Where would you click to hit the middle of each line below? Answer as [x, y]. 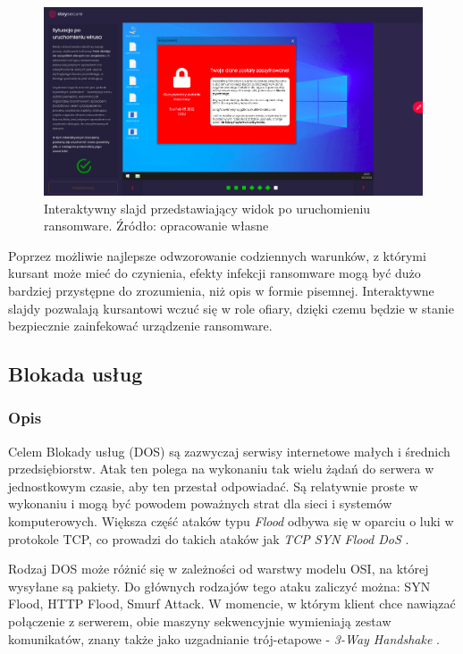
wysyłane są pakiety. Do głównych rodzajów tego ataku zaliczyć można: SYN [219, 586]
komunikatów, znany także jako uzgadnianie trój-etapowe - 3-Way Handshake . [224, 638]
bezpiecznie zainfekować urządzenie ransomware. [140, 326]
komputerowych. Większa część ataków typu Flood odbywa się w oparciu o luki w [231, 521]
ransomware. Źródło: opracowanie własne [156, 226]
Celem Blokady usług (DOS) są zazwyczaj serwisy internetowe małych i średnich [229, 451]
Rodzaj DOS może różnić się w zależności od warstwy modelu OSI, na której [219, 569]
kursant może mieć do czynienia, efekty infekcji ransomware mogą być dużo [215, 273]
